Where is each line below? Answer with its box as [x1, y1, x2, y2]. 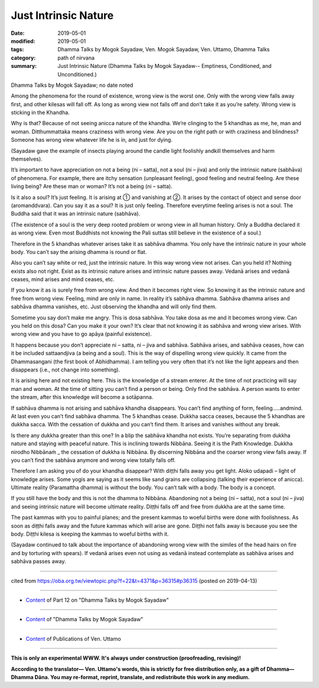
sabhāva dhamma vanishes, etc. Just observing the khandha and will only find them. [11, 303, 217, 310]
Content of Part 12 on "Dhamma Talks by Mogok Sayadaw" [25, 596, 170, 604]
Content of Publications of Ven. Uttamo [25, 635, 121, 642]
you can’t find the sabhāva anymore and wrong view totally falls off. [11, 457, 176, 464]
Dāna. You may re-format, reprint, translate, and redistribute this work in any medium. [34, 673, 250, 680]
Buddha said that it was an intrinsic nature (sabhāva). [11, 210, 141, 217]
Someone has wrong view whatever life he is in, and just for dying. [11, 136, 172, 144]
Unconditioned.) [57, 71, 97, 78]
